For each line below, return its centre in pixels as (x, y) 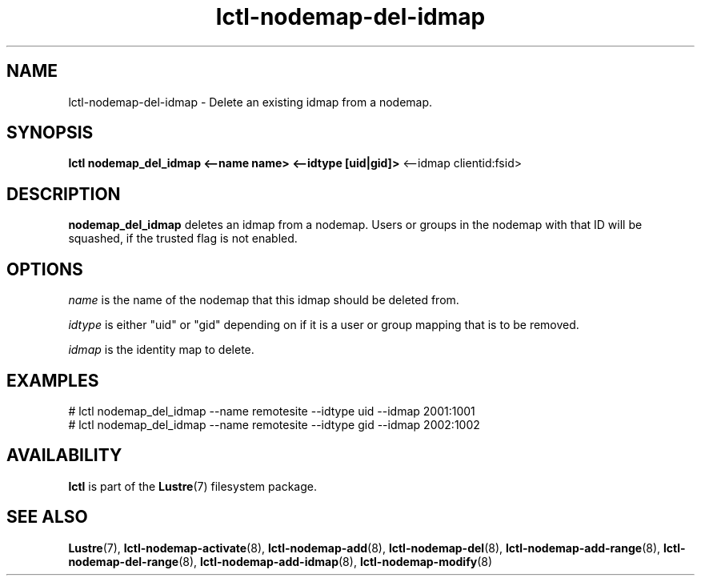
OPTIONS (45, 269)
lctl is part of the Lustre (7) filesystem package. (192, 486)
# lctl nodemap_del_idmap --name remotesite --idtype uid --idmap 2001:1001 (272, 411)
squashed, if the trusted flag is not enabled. (183, 239)
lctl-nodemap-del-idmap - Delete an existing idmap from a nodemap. (250, 102)
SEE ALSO (47, 517)
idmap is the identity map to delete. (161, 350)
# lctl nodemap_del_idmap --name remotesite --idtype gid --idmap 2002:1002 (274, 424)
